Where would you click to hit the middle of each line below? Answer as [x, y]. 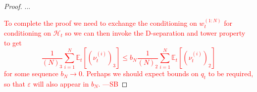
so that [15, 83]
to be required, [231, 73]
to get [13, 42]
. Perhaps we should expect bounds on [140, 73]
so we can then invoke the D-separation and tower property [155, 33]
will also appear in [61, 83]
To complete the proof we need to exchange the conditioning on [101, 23]
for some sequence [31, 73]
